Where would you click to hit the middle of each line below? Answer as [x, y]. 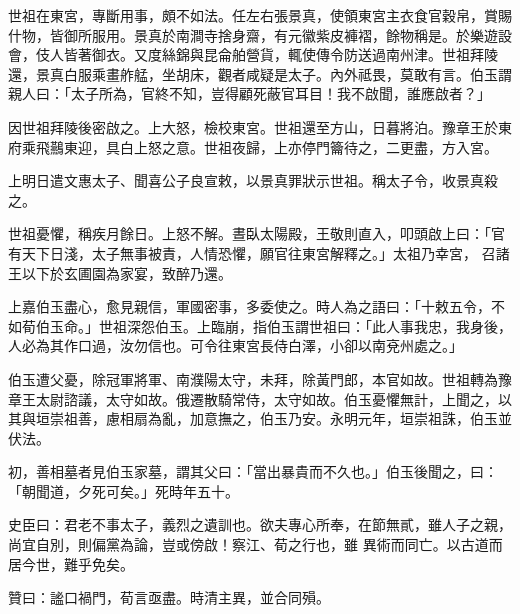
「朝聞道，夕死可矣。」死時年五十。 [123, 490]
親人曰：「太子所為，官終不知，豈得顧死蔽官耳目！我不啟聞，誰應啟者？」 [249, 93]
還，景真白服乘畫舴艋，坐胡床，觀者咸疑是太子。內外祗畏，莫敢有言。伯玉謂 [260, 73]
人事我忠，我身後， [448, 325]
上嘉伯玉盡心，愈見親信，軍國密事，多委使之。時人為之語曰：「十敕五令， [249, 306]
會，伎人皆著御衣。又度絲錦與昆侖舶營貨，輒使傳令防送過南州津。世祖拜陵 [253, 54]
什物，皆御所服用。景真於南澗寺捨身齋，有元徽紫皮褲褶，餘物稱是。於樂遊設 [260, 34]
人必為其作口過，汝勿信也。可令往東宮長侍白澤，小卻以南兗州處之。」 [235, 345]
